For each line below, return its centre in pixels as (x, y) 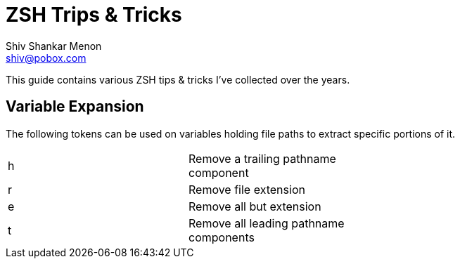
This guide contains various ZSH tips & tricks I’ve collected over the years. (178, 79)
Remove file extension (247, 189)
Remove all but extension (255, 206)
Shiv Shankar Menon (54, 46)
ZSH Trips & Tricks (94, 15)
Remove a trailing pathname (262, 158)
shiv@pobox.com (46, 58)
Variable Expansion (75, 107)
